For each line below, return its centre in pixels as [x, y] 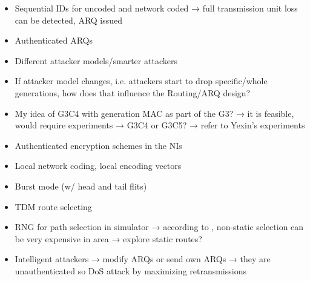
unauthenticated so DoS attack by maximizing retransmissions [130, 270]
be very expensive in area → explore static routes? [108, 238]
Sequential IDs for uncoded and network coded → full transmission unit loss [156, 8]
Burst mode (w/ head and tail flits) [81, 186]
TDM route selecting [53, 206]
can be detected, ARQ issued [69, 20]
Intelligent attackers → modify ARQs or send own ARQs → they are [143, 259]
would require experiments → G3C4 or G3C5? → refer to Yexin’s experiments [160, 125]
